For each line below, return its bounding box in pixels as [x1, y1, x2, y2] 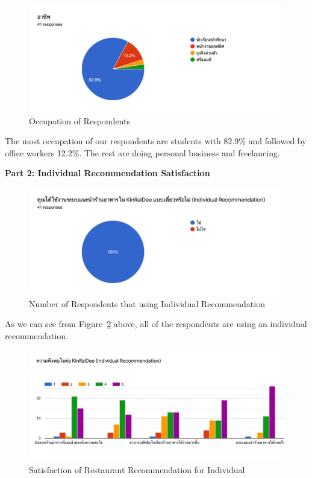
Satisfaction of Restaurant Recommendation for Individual [29, 463, 245, 476]
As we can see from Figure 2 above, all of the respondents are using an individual [5, 317, 307, 330]
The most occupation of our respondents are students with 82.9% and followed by [5, 135, 307, 147]
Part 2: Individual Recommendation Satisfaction [5, 167, 210, 179]
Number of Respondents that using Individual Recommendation [29, 297, 265, 310]
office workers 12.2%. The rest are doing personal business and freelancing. [5, 146, 280, 159]
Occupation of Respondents [29, 114, 130, 127]
